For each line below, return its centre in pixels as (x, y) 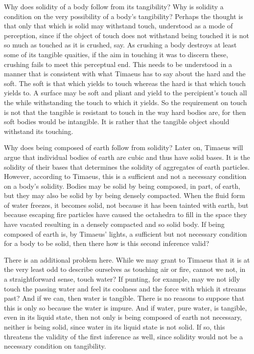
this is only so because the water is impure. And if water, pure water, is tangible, (126, 307)
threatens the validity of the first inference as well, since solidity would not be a (124, 336)
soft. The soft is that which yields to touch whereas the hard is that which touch (125, 83)
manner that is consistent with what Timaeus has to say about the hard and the (125, 74)
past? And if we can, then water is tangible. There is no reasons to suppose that (124, 298)
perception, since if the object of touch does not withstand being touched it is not (127, 35)
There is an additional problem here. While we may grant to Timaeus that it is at (127, 259)
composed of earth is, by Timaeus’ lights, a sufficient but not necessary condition (126, 233)
